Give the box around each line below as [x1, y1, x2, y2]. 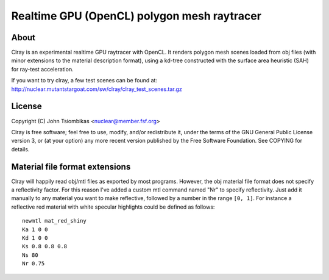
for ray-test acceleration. [11, 65, 74, 73]
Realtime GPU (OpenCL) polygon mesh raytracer [11, 9, 262, 23]
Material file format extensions [11, 162, 131, 172]
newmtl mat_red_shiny [22, 217, 87, 224]
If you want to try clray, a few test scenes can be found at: [11, 77, 158, 84]
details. [11, 145, 30, 153]
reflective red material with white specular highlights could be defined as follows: [11, 203, 215, 210]
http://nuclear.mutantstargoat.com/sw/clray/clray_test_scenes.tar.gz [11, 85, 183, 93]
